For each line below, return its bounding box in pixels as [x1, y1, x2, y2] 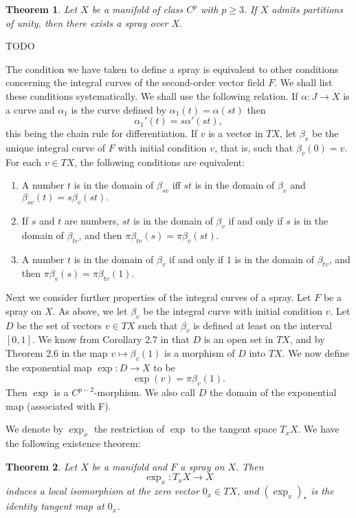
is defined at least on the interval [193, 318, 332, 332]
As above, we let [58, 303, 128, 318]
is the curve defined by [71, 102, 167, 116]
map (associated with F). [5, 398, 111, 413]
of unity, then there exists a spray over [5, 15, 168, 30]
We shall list [280, 75, 333, 90]
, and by [289, 332, 325, 346]
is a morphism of [164, 345, 235, 360]
